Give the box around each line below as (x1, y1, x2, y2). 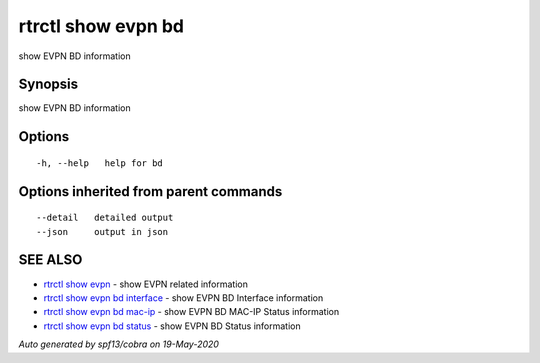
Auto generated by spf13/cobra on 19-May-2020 (18, 338, 220, 350)
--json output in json (36, 226, 169, 237)
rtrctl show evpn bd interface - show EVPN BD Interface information (43, 291, 324, 304)
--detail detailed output (36, 212, 174, 224)
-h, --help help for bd (36, 157, 164, 169)
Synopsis (18, 76, 79, 93)
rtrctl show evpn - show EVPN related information (43, 278, 249, 290)
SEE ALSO (18, 251, 83, 269)
